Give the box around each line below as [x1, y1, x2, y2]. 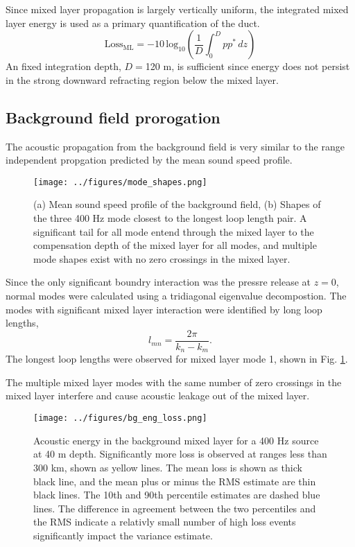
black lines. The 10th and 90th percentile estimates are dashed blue [33, 487, 320, 502]
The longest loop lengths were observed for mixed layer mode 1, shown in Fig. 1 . [6, 351, 348, 366]
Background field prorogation [6, 106, 220, 128]
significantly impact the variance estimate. [33, 528, 213, 542]
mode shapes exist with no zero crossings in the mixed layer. [33, 251, 291, 266]
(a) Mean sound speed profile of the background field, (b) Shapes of [33, 197, 321, 211]
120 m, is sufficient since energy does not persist [145, 59, 350, 73]
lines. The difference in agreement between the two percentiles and [33, 501, 316, 515]
